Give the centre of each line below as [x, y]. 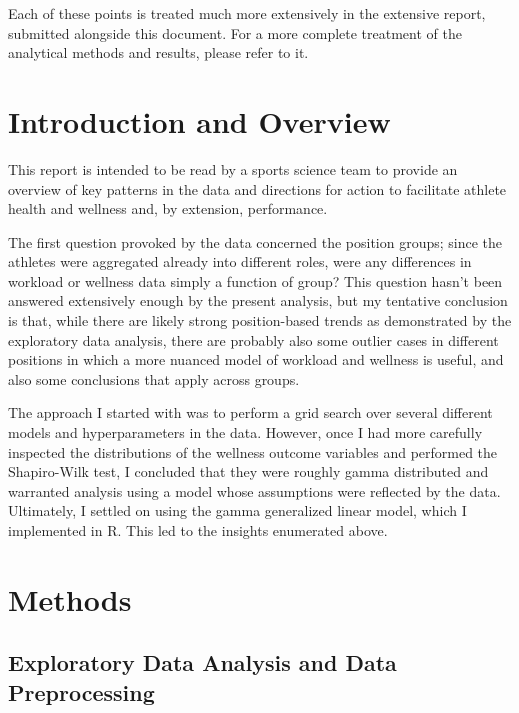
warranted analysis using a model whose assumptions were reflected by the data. [254, 490]
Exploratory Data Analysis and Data [202, 662]
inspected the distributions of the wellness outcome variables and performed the [253, 451]
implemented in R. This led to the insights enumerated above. [198, 530]
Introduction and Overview [199, 120]
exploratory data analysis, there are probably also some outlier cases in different [253, 339]
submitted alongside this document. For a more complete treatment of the [235, 32]
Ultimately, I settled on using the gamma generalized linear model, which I [237, 510]
